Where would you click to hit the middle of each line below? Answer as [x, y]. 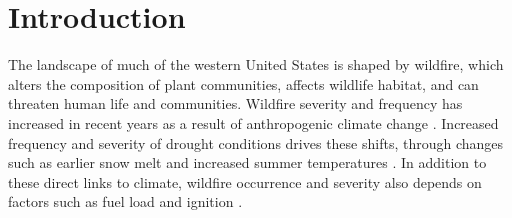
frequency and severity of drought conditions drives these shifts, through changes [256, 142]
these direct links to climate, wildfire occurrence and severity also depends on [245, 181]
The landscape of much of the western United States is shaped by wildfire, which [256, 64]
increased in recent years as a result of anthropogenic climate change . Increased [253, 122]
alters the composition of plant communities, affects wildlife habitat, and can [243, 83]
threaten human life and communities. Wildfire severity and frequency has [235, 103]
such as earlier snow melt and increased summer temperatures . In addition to [247, 162]
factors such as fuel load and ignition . [125, 201]
